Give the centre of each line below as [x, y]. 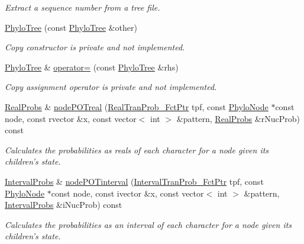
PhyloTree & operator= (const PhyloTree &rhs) [92, 67]
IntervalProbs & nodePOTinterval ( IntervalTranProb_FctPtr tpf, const [134, 181]
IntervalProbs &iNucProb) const [64, 205]
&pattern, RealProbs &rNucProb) [238, 118]
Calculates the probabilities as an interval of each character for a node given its [148, 224]
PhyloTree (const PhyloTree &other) [71, 27]
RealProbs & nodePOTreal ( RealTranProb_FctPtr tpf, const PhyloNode [137, 106]
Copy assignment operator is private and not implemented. [111, 87]
